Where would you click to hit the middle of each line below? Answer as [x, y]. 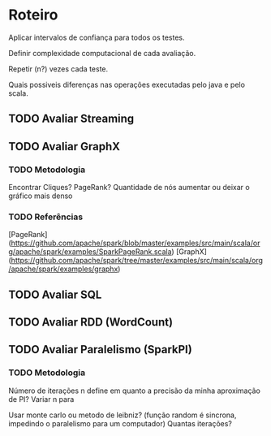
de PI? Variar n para [41, 399]
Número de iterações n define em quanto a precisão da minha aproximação [135, 391]
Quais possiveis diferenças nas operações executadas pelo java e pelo [127, 84]
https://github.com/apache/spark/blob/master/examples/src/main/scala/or [135, 243]
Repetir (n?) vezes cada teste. [58, 69]
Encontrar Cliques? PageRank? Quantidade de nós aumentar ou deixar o [129, 188]
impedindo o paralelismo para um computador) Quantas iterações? [120, 423]
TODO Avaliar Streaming [71, 119]
